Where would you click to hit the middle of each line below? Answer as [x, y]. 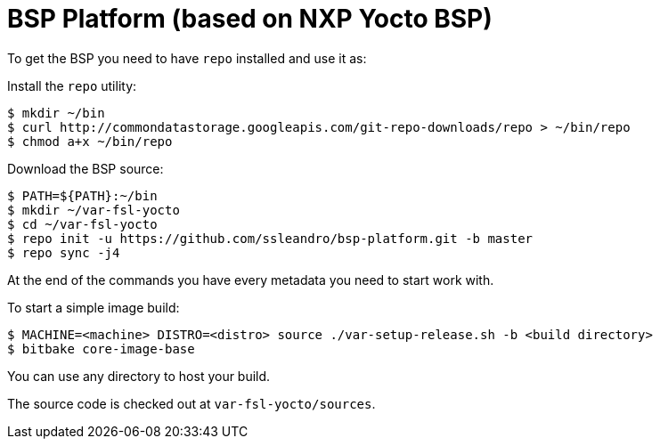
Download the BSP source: [86, 168]
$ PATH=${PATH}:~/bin [82, 195]
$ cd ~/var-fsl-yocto [82, 224]
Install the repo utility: [72, 85]
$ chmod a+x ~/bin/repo [90, 141]
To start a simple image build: [94, 307]
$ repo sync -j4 [64, 252]
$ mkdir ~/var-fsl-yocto [94, 210]
